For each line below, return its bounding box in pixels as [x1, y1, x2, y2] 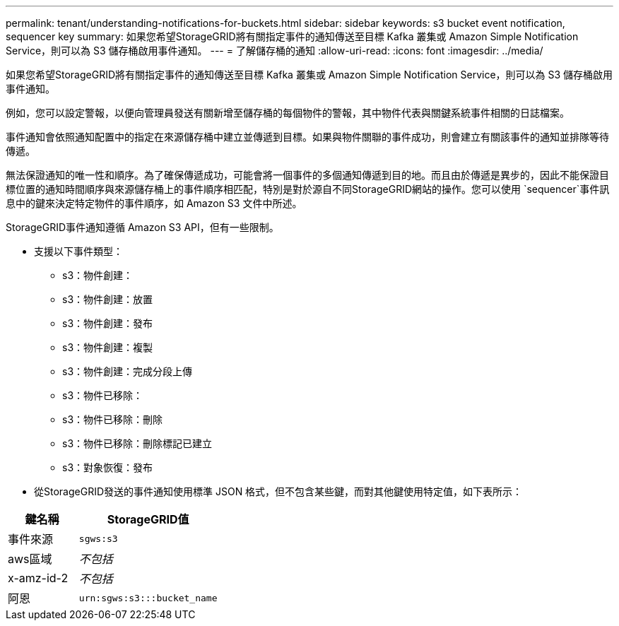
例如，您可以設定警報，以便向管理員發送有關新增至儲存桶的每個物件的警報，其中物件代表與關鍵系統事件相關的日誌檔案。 [6, 107, 570, 119]
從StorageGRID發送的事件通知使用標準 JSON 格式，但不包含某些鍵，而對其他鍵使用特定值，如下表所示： [34, 485, 523, 497]
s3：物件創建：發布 [62, 317, 153, 329]
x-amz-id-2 [8, 571, 69, 585]
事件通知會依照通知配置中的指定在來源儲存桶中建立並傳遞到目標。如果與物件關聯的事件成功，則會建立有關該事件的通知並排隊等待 [6, 131, 609, 143]
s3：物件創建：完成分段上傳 [62, 365, 193, 377]
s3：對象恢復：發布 [62, 461, 153, 473]
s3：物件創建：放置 [62, 293, 153, 305]
